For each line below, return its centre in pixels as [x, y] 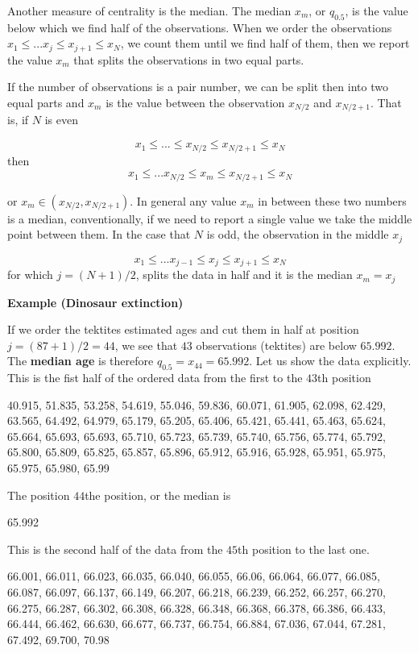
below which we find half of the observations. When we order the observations [200, 27]
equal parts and [46, 103]
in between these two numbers [332, 200]
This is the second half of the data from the [115, 549]
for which [30, 275]
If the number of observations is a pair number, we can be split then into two [198, 87]
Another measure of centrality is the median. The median [149, 10]
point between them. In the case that [99, 234]
